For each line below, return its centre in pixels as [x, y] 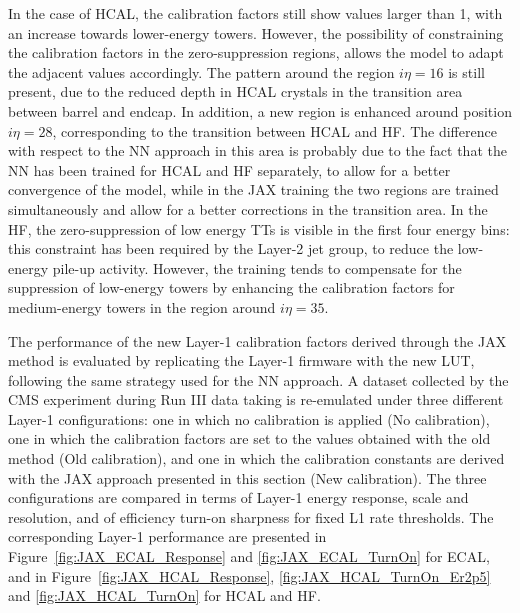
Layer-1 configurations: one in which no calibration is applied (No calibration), [249, 418]
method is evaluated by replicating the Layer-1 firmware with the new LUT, [241, 360]
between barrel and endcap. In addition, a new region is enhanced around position [260, 110]
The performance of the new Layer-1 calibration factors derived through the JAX [257, 340]
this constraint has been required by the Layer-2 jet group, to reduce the [231, 248]
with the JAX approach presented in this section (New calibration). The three [247, 477]
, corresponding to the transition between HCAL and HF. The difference [274, 130]
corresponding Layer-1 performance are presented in [167, 536]
